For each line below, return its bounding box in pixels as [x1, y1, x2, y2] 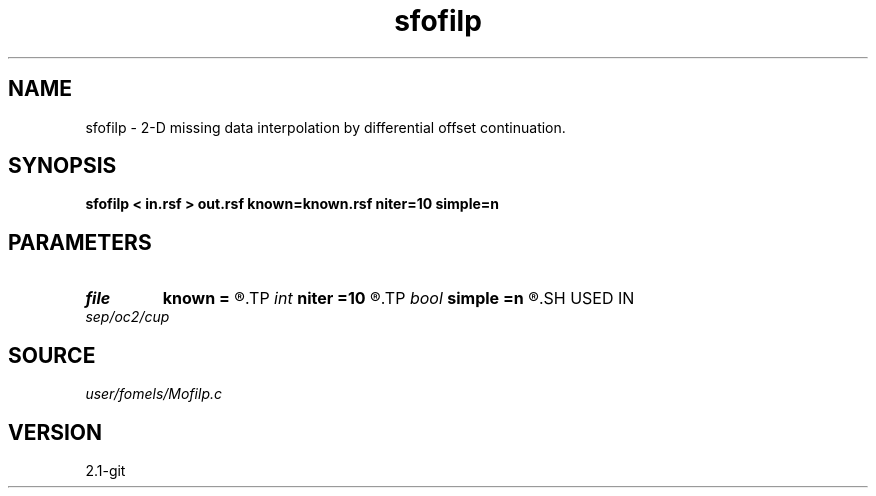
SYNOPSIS [8, 153, 117, 179]
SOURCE [8, 342, 96, 368]
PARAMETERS [8, 229, 152, 255]
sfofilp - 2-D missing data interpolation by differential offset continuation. [85, 118, 566, 136]
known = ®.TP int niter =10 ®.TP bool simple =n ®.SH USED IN [162, 288, 635, 309]
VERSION [8, 419, 103, 445]
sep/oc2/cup [85, 308, 170, 326]
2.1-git [85, 461, 126, 479]
